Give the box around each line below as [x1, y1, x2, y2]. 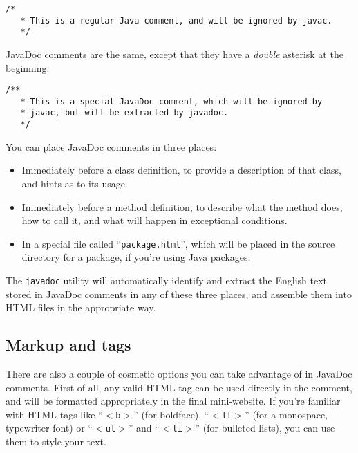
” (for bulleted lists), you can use [195, 420, 335, 435]
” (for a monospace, [245, 407, 328, 421]
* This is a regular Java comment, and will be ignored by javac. [20, 15, 332, 26]
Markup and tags [6, 334, 131, 355]
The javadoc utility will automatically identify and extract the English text [6, 273, 328, 287]
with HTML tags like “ [6, 407, 103, 421]
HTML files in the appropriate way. [6, 300, 156, 315]
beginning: [6, 60, 50, 75]
